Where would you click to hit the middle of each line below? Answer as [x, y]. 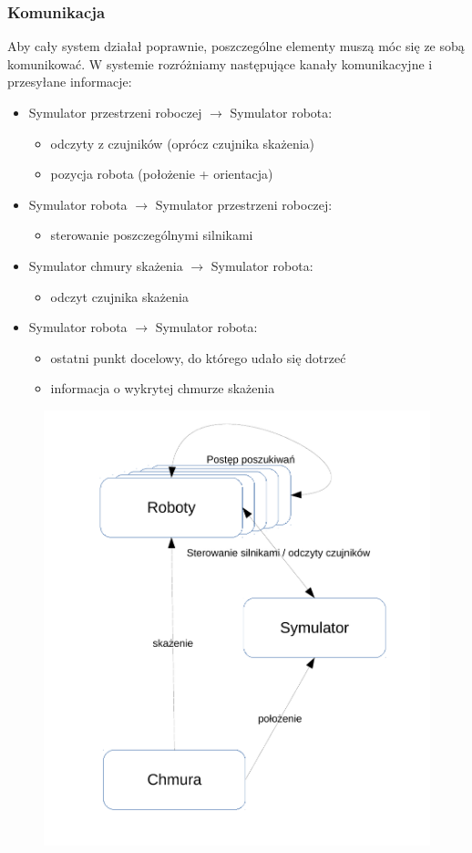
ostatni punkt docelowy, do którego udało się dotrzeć [198, 357]
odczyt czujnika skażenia [119, 296]
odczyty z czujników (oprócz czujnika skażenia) [183, 143]
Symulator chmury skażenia [106, 265]
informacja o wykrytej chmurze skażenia [163, 388]
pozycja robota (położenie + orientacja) [162, 174]
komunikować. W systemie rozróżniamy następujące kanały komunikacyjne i [220, 63]
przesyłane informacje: [70, 82]
